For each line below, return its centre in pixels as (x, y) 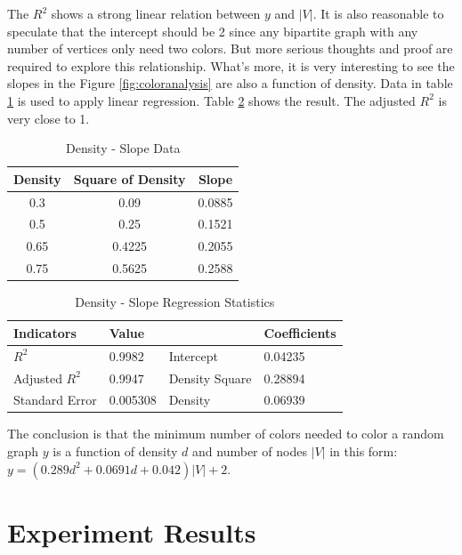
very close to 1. (49, 118)
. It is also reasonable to (378, 13)
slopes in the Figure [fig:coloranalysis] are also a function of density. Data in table (230, 83)
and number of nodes (250, 451)
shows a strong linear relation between (156, 13)
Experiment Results (132, 531)
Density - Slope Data (123, 148)
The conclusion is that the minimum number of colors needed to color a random (226, 434)
